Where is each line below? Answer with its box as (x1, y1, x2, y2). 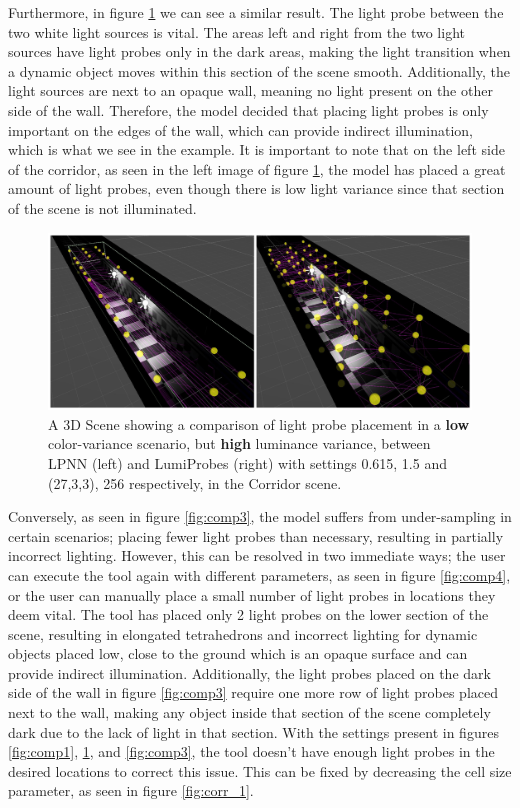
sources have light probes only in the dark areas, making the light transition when (8, 41, 511, 62)
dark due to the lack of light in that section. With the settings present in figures (8, 721, 499, 742)
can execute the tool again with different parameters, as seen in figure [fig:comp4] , (8, 564, 511, 585)
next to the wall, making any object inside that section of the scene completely (8, 702, 491, 723)
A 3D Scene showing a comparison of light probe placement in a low (48, 413, 470, 434)
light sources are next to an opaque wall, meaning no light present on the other (8, 80, 493, 101)
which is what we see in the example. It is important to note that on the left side (8, 139, 505, 160)
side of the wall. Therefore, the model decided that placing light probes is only (8, 99, 489, 120)
